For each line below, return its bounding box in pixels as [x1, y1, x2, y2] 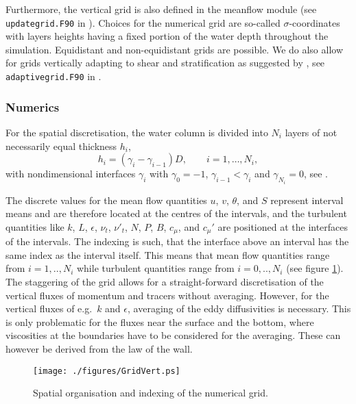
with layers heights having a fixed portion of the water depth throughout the [5, 29, 329, 43]
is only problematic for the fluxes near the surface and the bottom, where [5, 314, 314, 329]
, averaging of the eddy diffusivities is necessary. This [128, 301, 351, 316]
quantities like [5, 219, 64, 233]
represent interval [270, 192, 344, 207]
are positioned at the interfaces [217, 219, 348, 233]
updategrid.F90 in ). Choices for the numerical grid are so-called [5, 15, 281, 29]
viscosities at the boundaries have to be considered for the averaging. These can [5, 328, 341, 342]
